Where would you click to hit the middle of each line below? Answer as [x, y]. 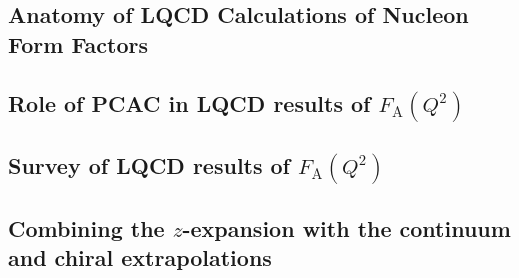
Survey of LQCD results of [149, 165]
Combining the [86, 227]
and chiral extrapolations [140, 257]
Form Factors [78, 43]
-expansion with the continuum [346, 227]
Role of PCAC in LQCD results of [189, 102]
